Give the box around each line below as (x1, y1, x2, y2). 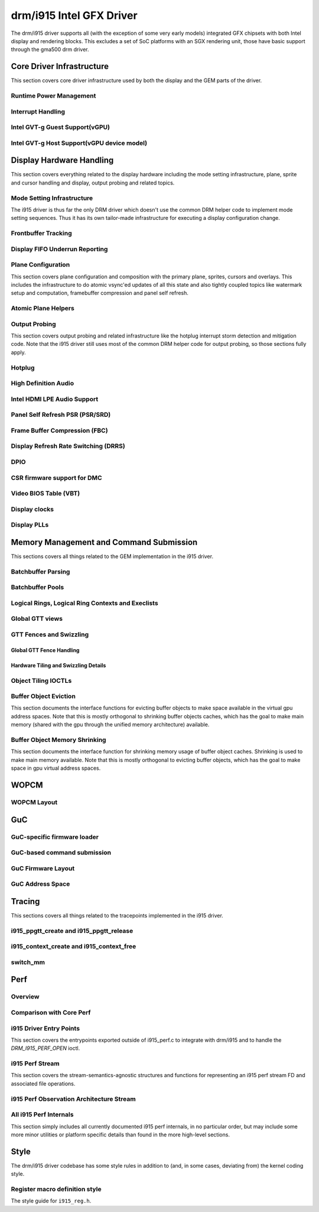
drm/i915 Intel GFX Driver (11, 9, 138, 22)
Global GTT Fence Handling (11, 646, 80, 653)
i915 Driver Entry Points (11, 1024, 80, 1032)
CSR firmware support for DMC (11, 474, 103, 482)
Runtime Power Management (11, 92, 96, 100)
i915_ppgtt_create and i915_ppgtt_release (11, 926, 134, 935)
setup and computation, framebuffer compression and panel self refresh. (11, 290, 189, 297)
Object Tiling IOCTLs (11, 676, 72, 685)
